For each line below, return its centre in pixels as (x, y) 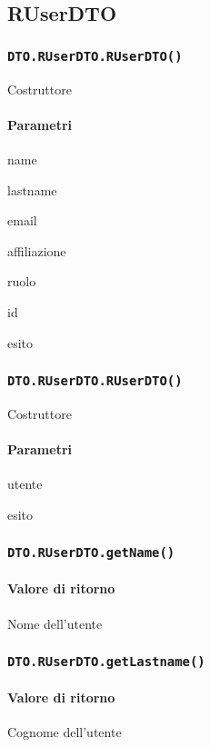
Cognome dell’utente (65, 732)
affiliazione (37, 250)
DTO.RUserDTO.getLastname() (106, 662)
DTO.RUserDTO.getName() (91, 553)
